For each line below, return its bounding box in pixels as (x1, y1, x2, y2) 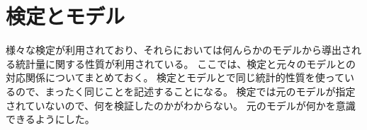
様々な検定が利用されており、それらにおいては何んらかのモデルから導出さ (6, 42, 351, 57)
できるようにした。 (6, 112, 95, 126)
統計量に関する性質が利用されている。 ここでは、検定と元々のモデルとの (15, 56, 356, 71)
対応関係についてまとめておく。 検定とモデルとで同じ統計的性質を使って (6, 70, 344, 85)
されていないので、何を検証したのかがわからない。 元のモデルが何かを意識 (6, 97, 356, 112)
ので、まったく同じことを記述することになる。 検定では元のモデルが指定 (15, 83, 356, 98)
